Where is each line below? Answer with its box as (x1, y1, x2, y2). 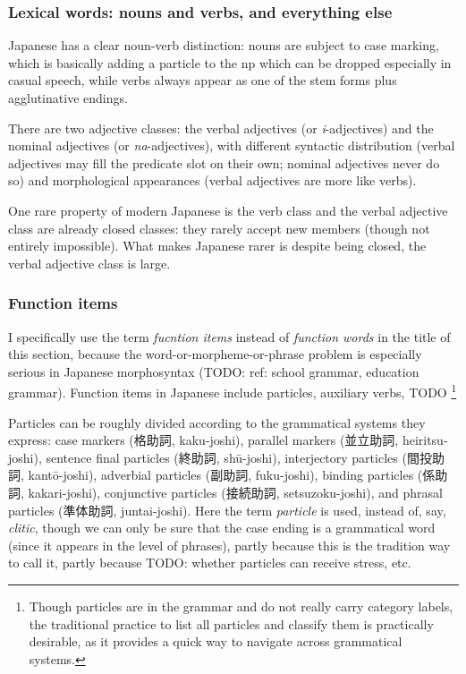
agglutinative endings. (8, 89, 128, 107)
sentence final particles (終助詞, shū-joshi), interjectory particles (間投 (46, 448, 432, 466)
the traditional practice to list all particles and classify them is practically (29, 614, 434, 633)
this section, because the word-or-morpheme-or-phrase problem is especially (8, 345, 422, 363)
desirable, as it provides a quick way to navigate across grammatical (29, 632, 402, 651)
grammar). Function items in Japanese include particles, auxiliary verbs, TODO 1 (8, 380, 457, 401)
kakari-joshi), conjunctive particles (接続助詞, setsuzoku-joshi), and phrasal (28, 482, 443, 501)
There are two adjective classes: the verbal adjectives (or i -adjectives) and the (8, 118, 434, 137)
